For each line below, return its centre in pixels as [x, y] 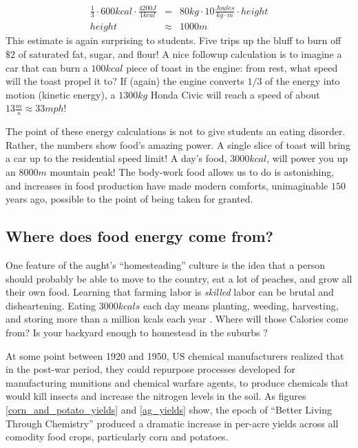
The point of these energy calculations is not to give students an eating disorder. [176, 131]
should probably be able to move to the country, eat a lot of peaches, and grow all [179, 278]
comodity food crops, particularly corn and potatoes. [117, 437]
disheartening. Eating [51, 305]
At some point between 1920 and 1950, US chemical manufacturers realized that [175, 355]
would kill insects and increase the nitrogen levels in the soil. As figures [156, 396]
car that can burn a [47, 67]
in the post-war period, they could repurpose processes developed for [151, 369]
